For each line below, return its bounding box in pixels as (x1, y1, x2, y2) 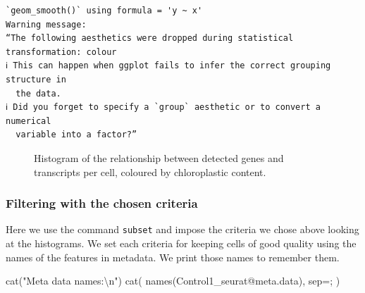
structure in (6, 74, 66, 85)
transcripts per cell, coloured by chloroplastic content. (34, 164, 266, 179)
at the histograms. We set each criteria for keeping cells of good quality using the (6, 236, 357, 250)
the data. (16, 88, 61, 99)
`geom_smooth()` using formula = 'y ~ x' (6, 6, 203, 15)
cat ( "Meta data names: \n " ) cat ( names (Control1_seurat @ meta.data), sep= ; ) (6, 273, 340, 288)
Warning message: (6, 19, 87, 30)
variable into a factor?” (16, 130, 137, 140)
